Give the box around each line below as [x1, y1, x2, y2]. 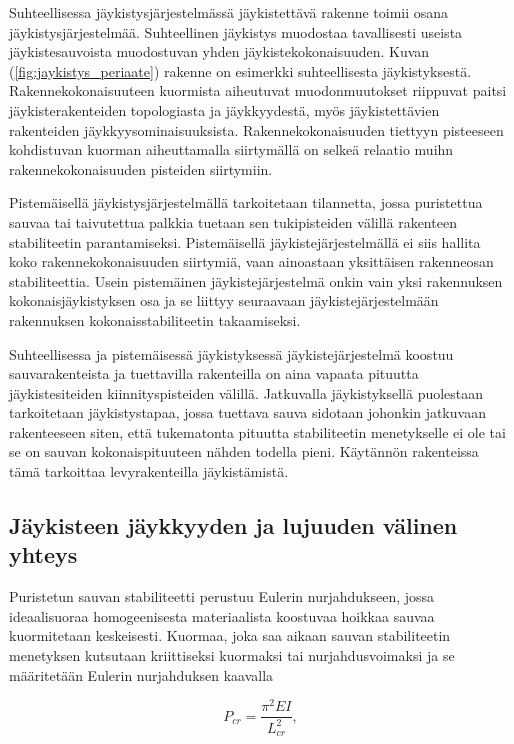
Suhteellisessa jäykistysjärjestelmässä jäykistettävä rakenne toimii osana [9, 2, 449, 22]
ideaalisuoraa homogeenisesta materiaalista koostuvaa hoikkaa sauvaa [9, 605, 435, 626]
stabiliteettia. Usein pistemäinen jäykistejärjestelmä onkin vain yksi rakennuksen [9, 270, 503, 291]
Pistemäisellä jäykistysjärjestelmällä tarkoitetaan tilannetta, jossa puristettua [9, 192, 483, 213]
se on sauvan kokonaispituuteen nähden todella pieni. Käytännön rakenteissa [9, 441, 479, 462]
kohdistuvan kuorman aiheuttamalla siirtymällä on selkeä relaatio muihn [9, 139, 454, 160]
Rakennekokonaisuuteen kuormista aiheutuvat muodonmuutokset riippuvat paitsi [9, 80, 507, 101]
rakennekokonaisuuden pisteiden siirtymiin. [9, 158, 273, 179]
